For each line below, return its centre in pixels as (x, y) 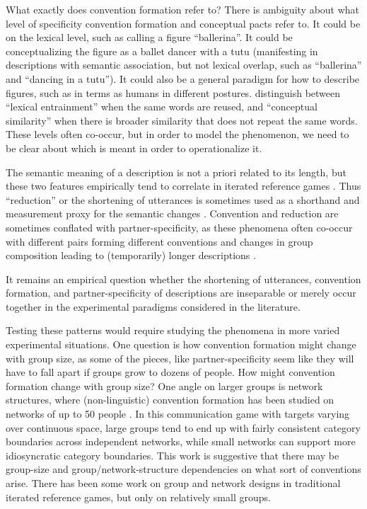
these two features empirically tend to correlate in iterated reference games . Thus (183, 186)
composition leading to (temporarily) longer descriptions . (131, 255)
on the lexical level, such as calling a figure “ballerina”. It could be (149, 37)
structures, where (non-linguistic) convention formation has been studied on (170, 400)
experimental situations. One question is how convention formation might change (181, 344)
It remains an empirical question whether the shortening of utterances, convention (183, 279)
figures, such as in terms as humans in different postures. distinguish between (173, 92)
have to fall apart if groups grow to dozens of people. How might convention (170, 372)
